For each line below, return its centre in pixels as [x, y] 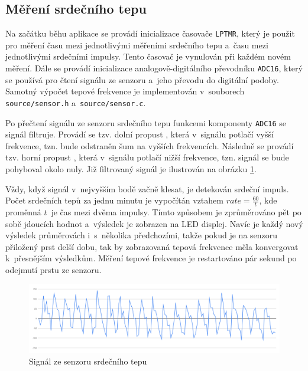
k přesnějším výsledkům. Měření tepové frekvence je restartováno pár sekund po [151, 258]
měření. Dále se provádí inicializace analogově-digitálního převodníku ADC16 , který [154, 68]
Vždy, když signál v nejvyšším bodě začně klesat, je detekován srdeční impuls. [147, 188]
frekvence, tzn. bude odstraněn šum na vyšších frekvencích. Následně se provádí [150, 145]
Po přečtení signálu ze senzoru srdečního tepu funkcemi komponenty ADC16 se [146, 122]
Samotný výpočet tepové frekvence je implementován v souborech [125, 91]
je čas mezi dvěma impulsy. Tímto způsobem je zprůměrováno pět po [176, 212]
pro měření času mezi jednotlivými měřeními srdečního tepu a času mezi [137, 45]
